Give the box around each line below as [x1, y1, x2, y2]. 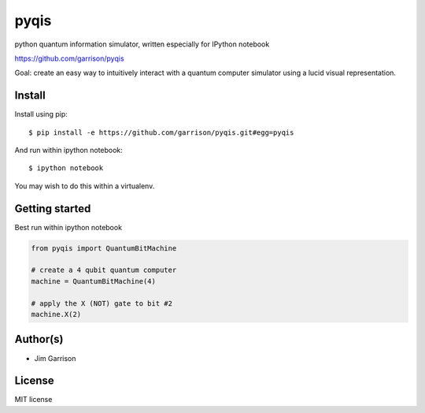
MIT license [14, 395, 53, 404]
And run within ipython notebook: [14, 146, 124, 155]
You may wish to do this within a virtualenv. [14, 181, 155, 191]
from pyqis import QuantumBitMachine [31, 244, 177, 252]
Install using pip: [14, 110, 68, 119]
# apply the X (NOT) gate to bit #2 [31, 299, 173, 307]
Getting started [14, 202, 91, 215]
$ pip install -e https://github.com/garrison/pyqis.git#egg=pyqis [28, 128, 294, 137]
